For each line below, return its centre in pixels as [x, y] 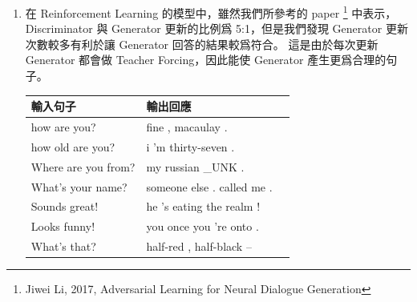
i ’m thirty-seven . [190, 146]
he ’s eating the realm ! [203, 206]
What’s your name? [79, 186]
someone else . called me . [209, 186]
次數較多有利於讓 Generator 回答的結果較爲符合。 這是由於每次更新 [202, 44]
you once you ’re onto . [202, 226]
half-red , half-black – [199, 246]
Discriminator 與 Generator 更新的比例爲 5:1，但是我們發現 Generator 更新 [217, 28]
